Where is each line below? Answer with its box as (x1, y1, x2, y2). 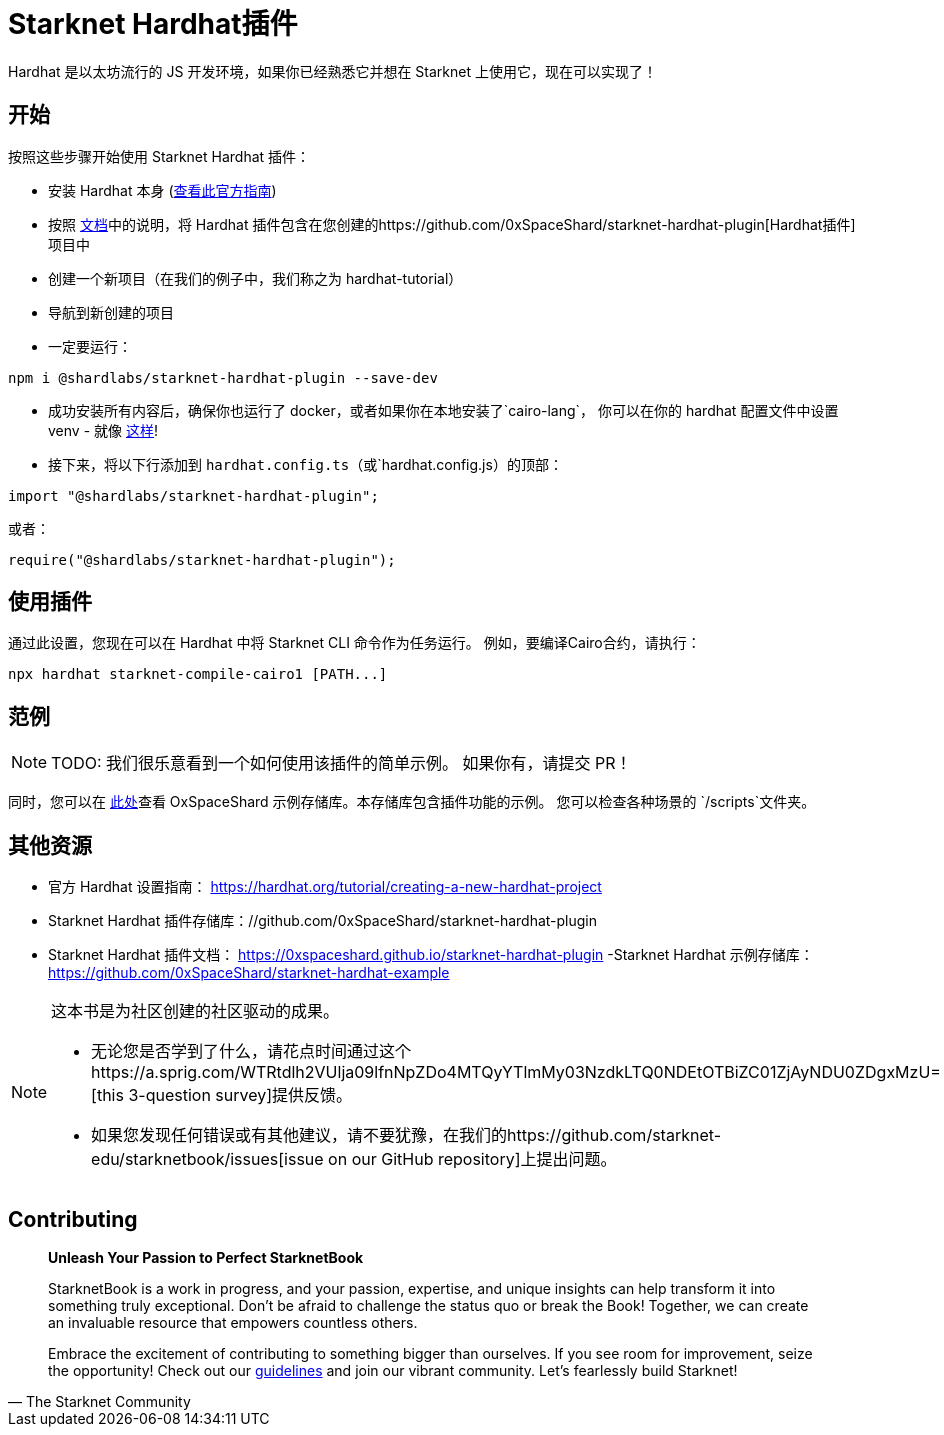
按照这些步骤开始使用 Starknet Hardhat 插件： (8, 147, 311, 165)
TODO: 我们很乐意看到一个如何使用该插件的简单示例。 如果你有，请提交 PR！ (51, 753, 632, 774)
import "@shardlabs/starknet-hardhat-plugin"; (8, 487, 379, 504)
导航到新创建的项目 (48, 303, 174, 321)
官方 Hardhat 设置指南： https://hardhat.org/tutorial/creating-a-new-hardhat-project (48, 878, 602, 896)
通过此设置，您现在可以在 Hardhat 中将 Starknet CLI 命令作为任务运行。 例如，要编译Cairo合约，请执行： (8, 634, 701, 652)
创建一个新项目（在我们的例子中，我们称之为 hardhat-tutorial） (48, 269, 463, 287)
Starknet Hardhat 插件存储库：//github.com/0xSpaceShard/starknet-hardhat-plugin (48, 912, 598, 930)
